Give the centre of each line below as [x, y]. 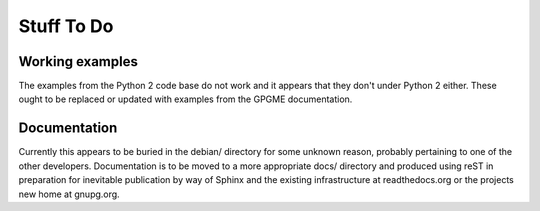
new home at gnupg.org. [69, 194]
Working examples [78, 61]
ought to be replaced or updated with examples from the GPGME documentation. [185, 99]
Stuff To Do [66, 26]
